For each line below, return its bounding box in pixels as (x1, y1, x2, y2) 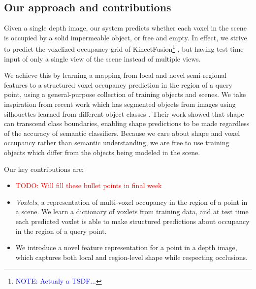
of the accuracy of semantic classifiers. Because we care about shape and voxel (4, 128, 240, 138)
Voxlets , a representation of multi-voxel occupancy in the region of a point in (15, 196, 248, 207)
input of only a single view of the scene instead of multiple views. (4, 53, 201, 64)
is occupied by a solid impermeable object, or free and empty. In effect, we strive (4, 32, 247, 42)
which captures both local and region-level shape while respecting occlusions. (15, 252, 248, 262)
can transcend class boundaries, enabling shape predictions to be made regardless (4, 118, 250, 128)
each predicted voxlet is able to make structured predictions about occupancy (15, 216, 250, 226)
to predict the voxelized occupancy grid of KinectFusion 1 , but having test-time (4, 42, 244, 54)
